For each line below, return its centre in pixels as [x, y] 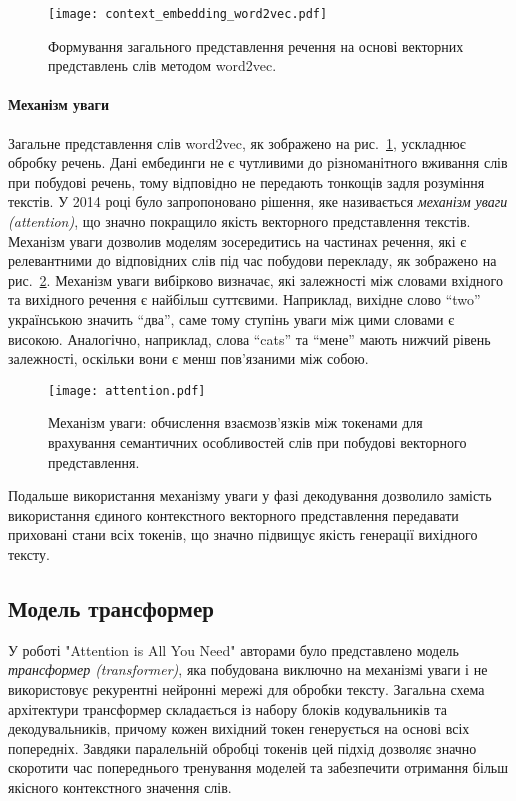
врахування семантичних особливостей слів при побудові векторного [257, 442]
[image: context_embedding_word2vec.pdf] [188, 14]
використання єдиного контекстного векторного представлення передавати [233, 514]
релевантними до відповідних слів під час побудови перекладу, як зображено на [252, 260]
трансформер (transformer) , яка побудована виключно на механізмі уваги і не [248, 669]
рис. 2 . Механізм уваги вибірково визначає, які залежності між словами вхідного [255, 279]
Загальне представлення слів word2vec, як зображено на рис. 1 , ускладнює [237, 142]
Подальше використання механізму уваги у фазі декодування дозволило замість [250, 495]
